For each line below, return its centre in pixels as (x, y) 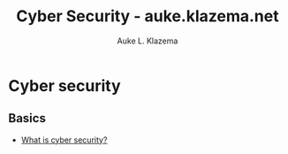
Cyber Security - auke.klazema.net (148, 16)
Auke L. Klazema (148, 41)
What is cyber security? (64, 140)
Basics (27, 118)
